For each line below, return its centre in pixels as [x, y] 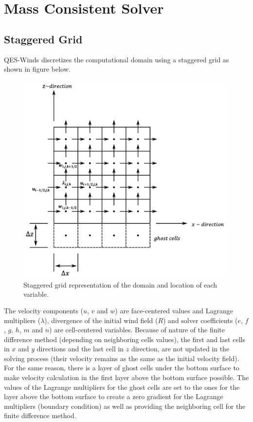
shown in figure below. [37, 69]
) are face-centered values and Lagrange [174, 310]
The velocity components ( [44, 310]
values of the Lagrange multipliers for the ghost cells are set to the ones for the [122, 387]
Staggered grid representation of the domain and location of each [120, 284]
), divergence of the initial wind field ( [101, 320]
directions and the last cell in [80, 349]
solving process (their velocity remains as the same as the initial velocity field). [122, 358]
